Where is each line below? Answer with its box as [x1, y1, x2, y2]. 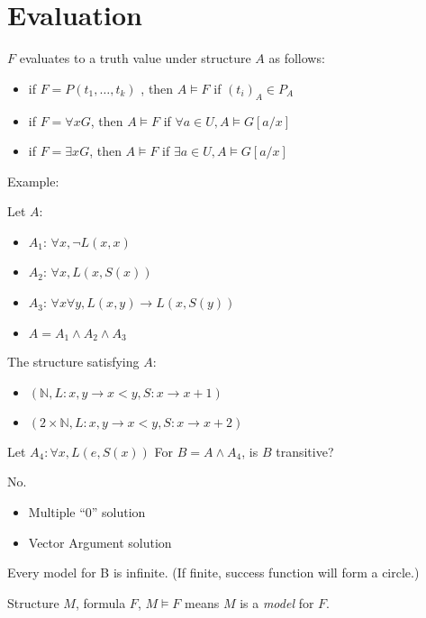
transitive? [276, 441, 334, 460]
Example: [7, 171, 59, 190]
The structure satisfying [7, 352, 140, 371]
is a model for [240, 593, 314, 612]
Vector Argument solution [28, 532, 172, 551]
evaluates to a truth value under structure [19, 49, 251, 68]
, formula [75, 593, 126, 612]
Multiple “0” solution [28, 502, 146, 521]
